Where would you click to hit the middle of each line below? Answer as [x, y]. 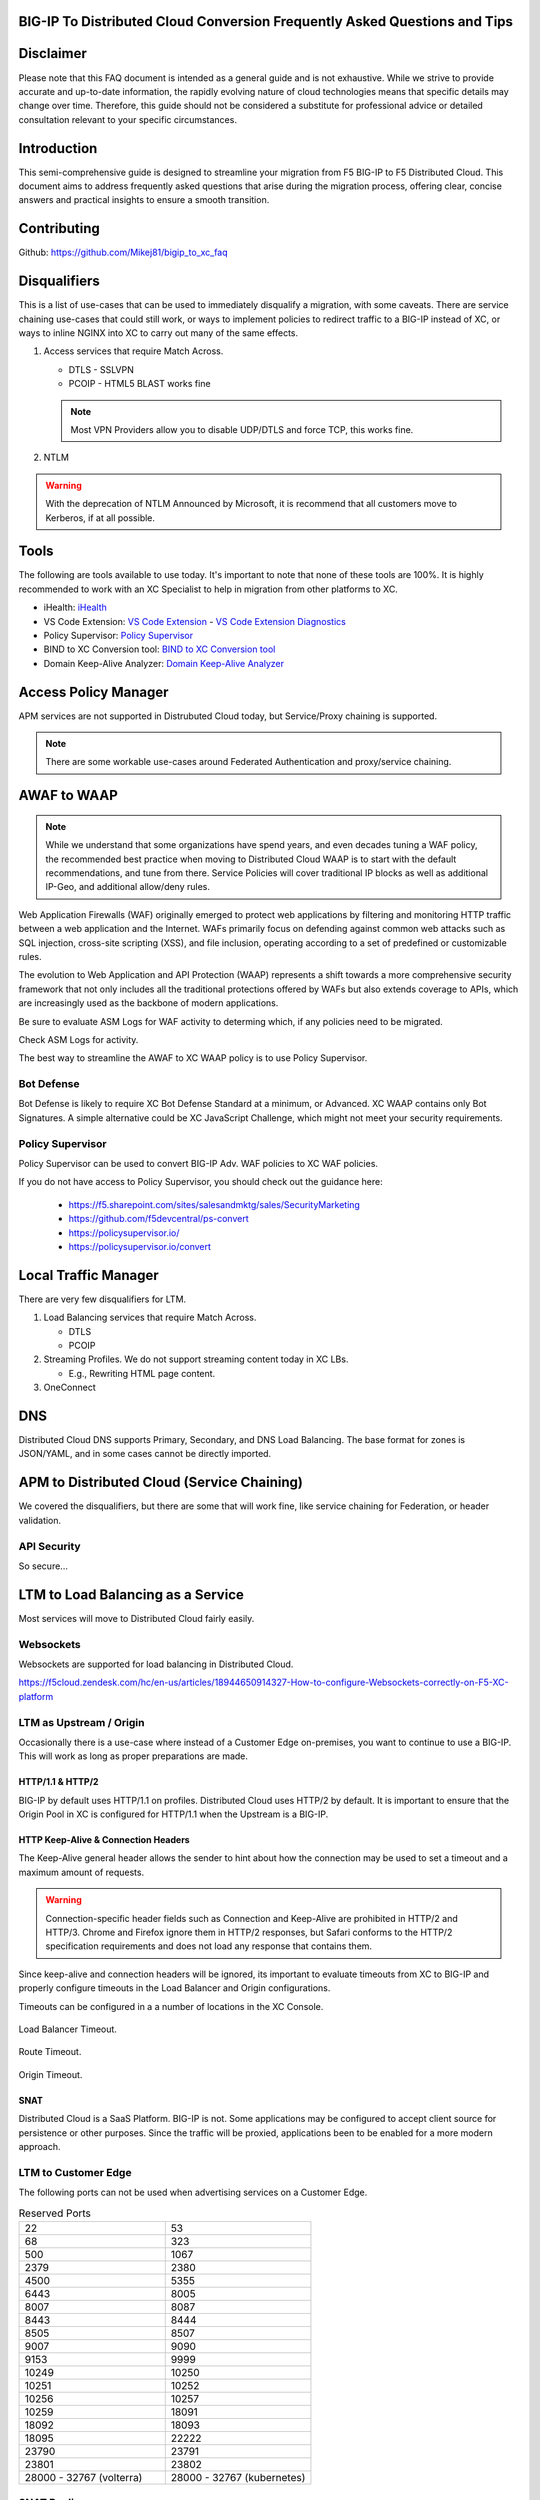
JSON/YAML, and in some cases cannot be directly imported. [145, 1454]
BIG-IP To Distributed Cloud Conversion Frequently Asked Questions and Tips [266, 21]
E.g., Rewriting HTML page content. [142, 1373]
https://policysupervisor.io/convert [140, 1246]
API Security [49, 1546]
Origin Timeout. [50, 2074]
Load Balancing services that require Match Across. [150, 1317]
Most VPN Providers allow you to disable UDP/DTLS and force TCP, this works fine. [242, 429]
